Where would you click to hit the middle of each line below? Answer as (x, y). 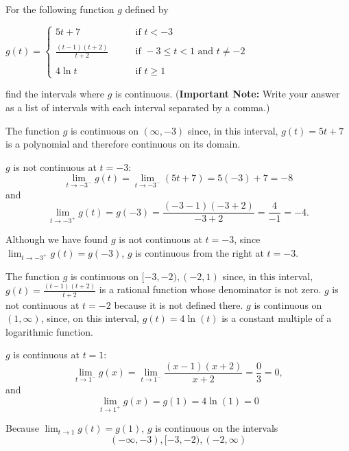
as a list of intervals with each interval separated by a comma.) (138, 107)
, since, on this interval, (90, 318)
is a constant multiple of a (277, 318)
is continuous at (46, 355)
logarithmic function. (50, 331)
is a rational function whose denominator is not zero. (210, 289)
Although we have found (57, 239)
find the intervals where (55, 94)
